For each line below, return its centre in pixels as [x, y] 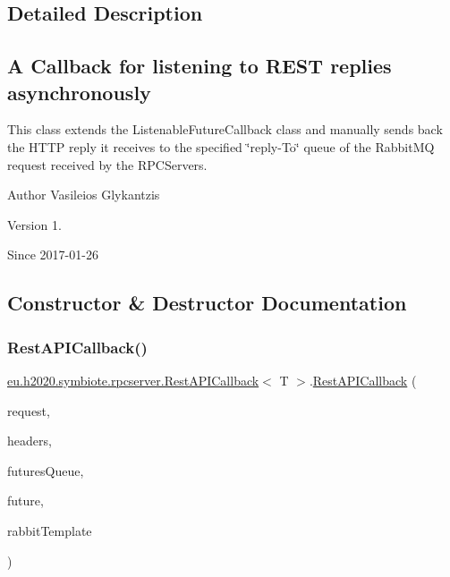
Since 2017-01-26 [53, 255]
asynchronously [79, 92]
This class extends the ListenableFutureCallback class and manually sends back [225, 129]
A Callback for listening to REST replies [200, 66]
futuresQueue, [46, 470]
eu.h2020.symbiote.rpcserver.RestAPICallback [133, 380]
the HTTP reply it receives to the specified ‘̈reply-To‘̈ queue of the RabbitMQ [221, 146]
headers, [30, 441]
